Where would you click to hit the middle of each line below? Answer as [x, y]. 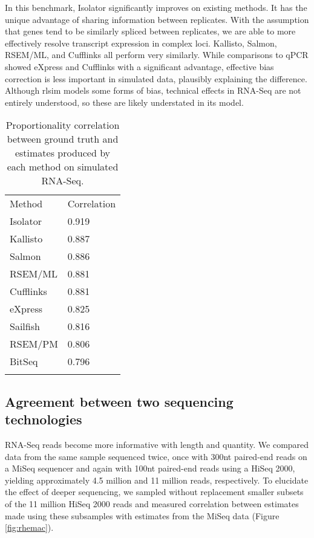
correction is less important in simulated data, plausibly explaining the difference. [156, 78]
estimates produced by [63, 153]
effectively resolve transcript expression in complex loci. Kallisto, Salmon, [141, 43]
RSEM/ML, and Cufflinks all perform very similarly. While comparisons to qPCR [157, 55]
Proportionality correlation [63, 125]
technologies [44, 419]
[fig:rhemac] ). [29, 527]
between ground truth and [63, 139]
